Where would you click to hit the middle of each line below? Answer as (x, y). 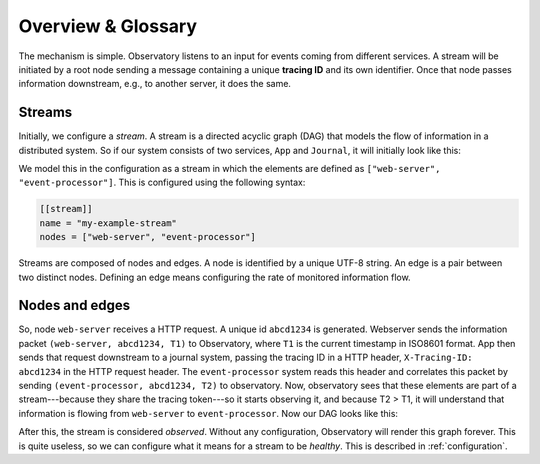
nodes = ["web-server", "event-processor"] (148, 237)
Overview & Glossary (108, 26)
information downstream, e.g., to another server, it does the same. (155, 84)
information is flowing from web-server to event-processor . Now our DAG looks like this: (208, 413)
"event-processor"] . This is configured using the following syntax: (162, 182)
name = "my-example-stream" (108, 223)
